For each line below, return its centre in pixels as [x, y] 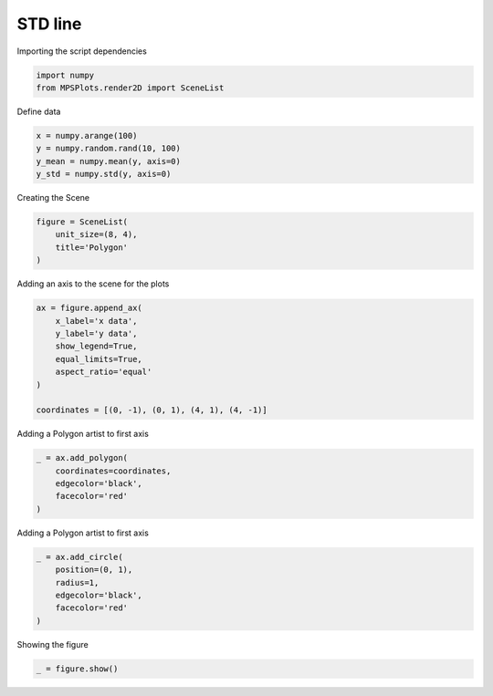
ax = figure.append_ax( [89, 308]
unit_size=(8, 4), [96, 234]
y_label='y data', [96, 333]
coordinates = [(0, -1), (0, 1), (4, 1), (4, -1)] [152, 410]
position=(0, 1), [94, 570]
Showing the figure [52, 644]
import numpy [65, 75]
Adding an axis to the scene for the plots [93, 284]
